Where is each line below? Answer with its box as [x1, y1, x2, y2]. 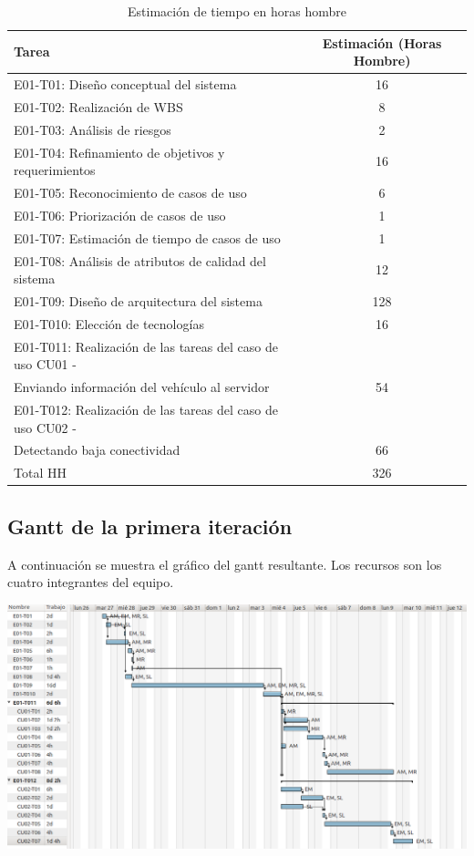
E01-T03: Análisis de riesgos [14, 119, 171, 139]
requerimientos [14, 160, 96, 180]
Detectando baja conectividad [14, 440, 180, 459]
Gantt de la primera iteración [7, 511, 293, 540]
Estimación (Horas [322, 33, 442, 52]
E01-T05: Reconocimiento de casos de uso [14, 183, 247, 201]
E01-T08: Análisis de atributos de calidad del [14, 251, 266, 270]
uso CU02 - [14, 418, 77, 437]
